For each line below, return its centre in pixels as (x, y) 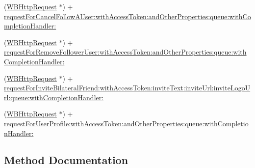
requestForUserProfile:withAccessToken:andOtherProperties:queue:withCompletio (126, 123)
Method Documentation (66, 159)
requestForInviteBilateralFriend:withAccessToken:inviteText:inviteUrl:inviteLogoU (127, 88)
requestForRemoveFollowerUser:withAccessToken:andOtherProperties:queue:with (125, 52)
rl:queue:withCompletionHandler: (54, 97)
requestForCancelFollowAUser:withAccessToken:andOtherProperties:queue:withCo (127, 16)
